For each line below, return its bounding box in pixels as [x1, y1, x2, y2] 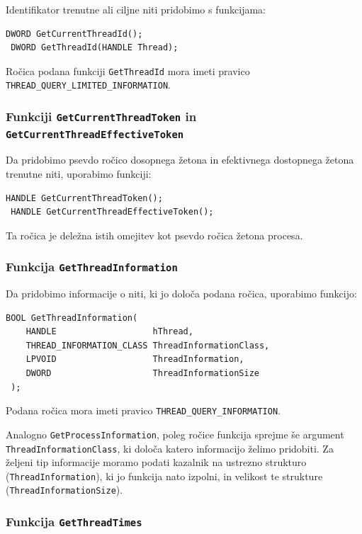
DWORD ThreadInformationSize [26, 368, 259, 379]
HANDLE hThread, [26, 326, 193, 337]
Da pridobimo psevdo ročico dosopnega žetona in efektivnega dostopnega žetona [6, 152, 354, 167]
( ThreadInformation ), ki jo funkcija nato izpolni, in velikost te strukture [6, 468, 323, 483]
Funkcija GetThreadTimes [6, 513, 142, 530]
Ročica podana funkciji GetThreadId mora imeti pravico [6, 63, 250, 78]
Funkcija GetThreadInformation [6, 258, 178, 275]
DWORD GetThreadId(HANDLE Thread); [11, 42, 179, 53]
